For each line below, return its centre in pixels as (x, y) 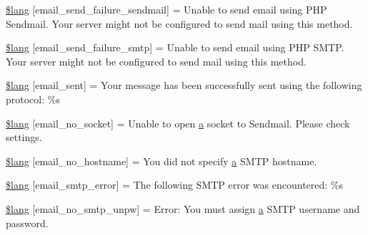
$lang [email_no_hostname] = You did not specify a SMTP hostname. (161, 161)
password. (27, 223)
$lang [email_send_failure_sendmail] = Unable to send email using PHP (166, 9)
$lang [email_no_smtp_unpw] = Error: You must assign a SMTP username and (183, 208)
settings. (24, 137)
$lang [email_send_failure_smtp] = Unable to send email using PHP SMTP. (175, 47)
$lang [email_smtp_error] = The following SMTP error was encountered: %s (175, 185)
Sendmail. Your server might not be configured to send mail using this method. (179, 23)
